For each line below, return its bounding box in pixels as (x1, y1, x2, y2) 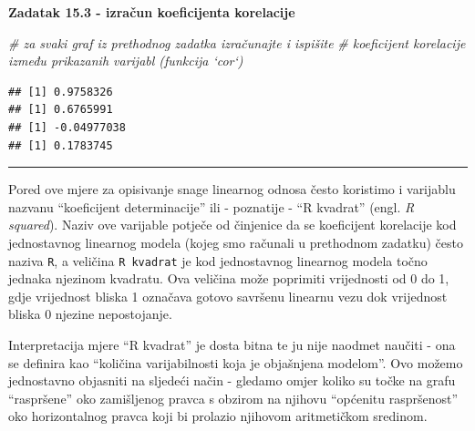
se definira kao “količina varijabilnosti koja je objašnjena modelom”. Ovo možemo (8, 353, 463, 372)
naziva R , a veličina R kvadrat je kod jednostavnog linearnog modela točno (8, 251, 428, 270)
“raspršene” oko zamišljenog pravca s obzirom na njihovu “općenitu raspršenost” (8, 388, 459, 407)
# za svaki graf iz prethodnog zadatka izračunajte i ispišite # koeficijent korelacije (8, 33, 466, 52)
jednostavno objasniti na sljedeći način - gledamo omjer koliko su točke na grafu (8, 371, 456, 390)
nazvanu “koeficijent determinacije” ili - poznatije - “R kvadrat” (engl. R (8, 197, 415, 216)
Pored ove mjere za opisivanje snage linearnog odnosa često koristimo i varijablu (8, 180, 456, 199)
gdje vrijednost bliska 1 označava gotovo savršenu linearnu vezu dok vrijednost (8, 286, 448, 305)
